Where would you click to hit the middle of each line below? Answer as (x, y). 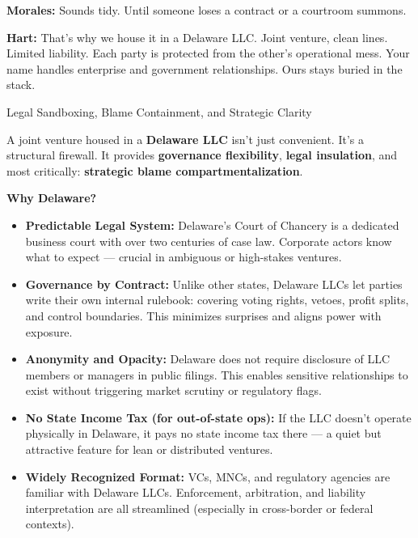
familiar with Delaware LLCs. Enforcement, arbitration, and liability (196, 492)
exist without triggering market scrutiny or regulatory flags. (173, 390)
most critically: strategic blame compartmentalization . (155, 170)
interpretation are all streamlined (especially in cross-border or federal (199, 508)
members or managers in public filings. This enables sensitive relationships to (217, 374)
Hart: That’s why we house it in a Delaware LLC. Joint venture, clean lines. (197, 37)
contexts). (50, 524)
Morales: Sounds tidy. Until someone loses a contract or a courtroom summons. (207, 10)
